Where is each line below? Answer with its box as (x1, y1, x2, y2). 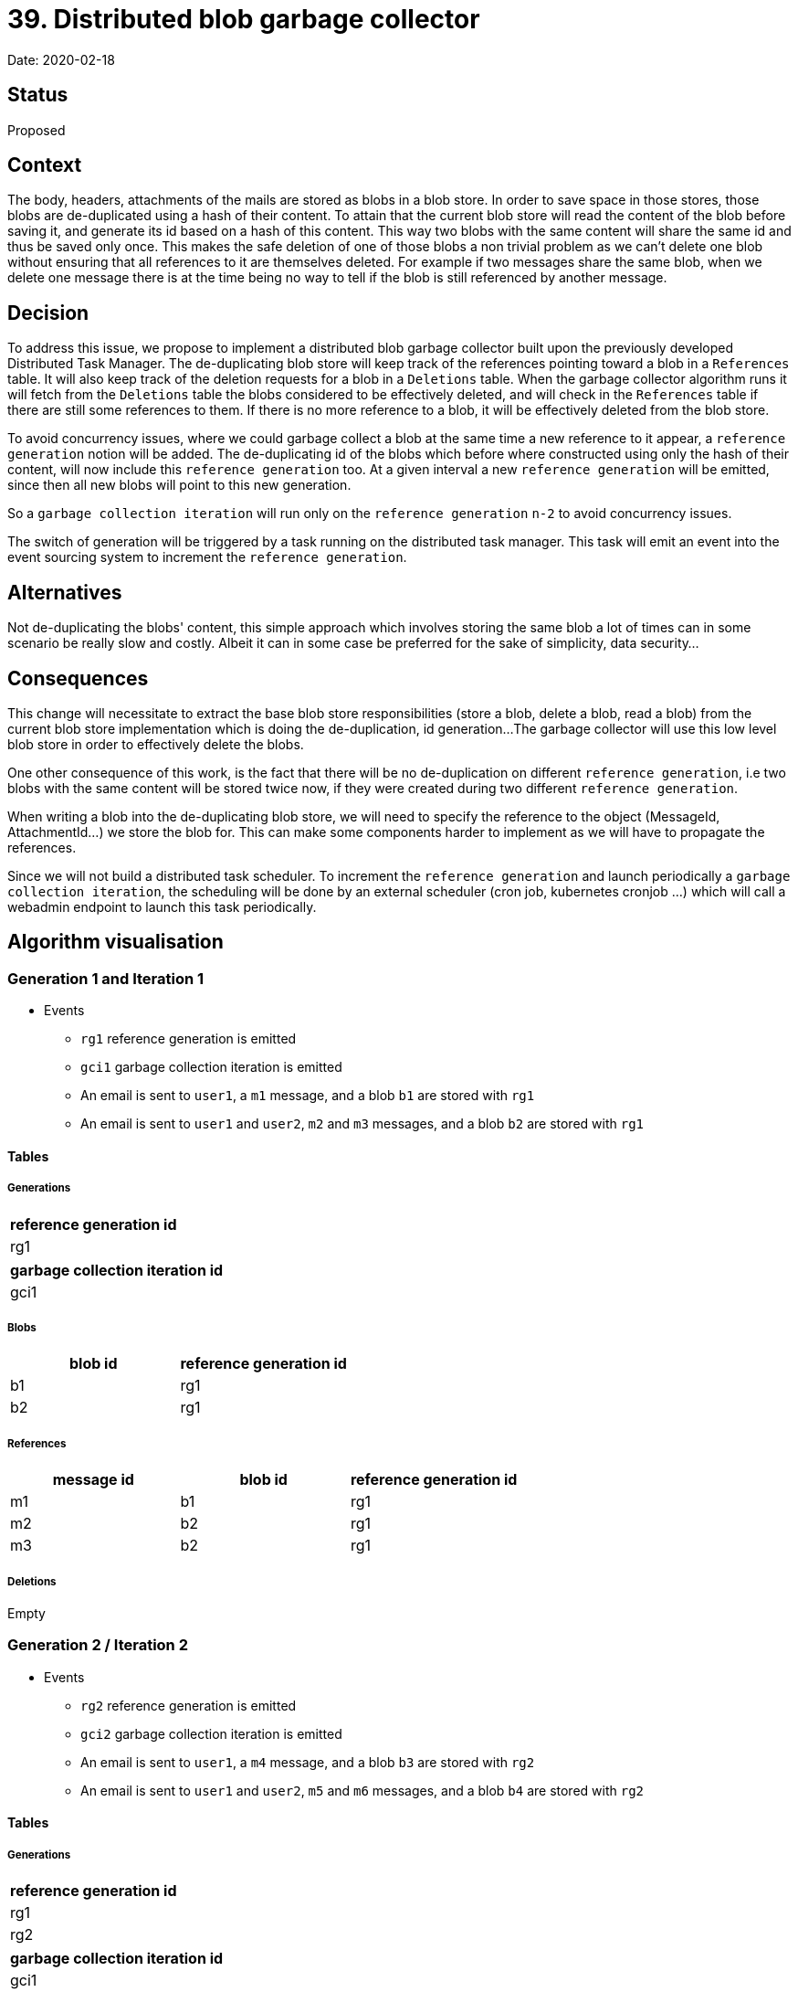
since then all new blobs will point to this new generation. (7, 477, 352, 493)
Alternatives (7, 580, 122, 604)
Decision (7, 301, 89, 324)
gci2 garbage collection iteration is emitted (80, 1725, 342, 1742)
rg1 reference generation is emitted (80, 1031, 297, 1047)
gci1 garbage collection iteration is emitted (80, 1059, 342, 1075)
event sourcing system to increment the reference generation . (7, 549, 407, 566)
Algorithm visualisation (7, 930, 224, 954)
